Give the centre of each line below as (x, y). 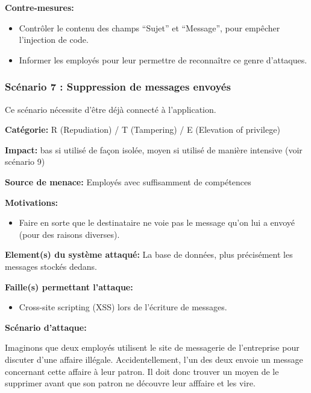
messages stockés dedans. (51, 266)
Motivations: (32, 202)
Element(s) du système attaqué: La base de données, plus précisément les (149, 254)
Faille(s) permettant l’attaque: (69, 286)
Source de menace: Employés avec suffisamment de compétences (128, 181)
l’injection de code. (54, 40)
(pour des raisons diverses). (69, 234)
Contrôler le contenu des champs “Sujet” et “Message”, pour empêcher (149, 27)
